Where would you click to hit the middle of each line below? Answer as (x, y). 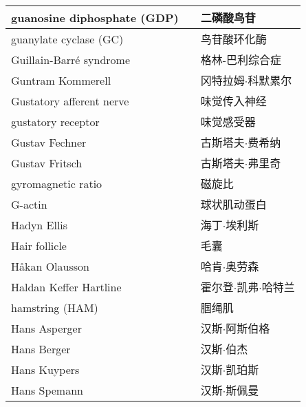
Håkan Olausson (50, 266)
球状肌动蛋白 (233, 204)
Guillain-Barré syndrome (71, 59)
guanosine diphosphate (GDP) (95, 17)
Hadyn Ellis (40, 225)
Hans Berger (41, 348)
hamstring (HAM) (55, 307)
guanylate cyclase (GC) (67, 39)
